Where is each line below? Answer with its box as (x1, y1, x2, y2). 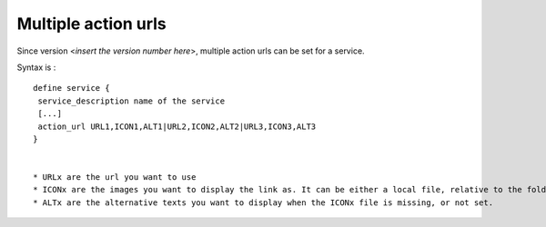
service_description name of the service (37, 95, 226, 106)
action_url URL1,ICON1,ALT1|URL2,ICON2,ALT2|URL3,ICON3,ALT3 (37, 121, 317, 132)
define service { (33, 83, 110, 94)
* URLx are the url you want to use (33, 173, 197, 183)
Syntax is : (16, 62, 56, 73)
